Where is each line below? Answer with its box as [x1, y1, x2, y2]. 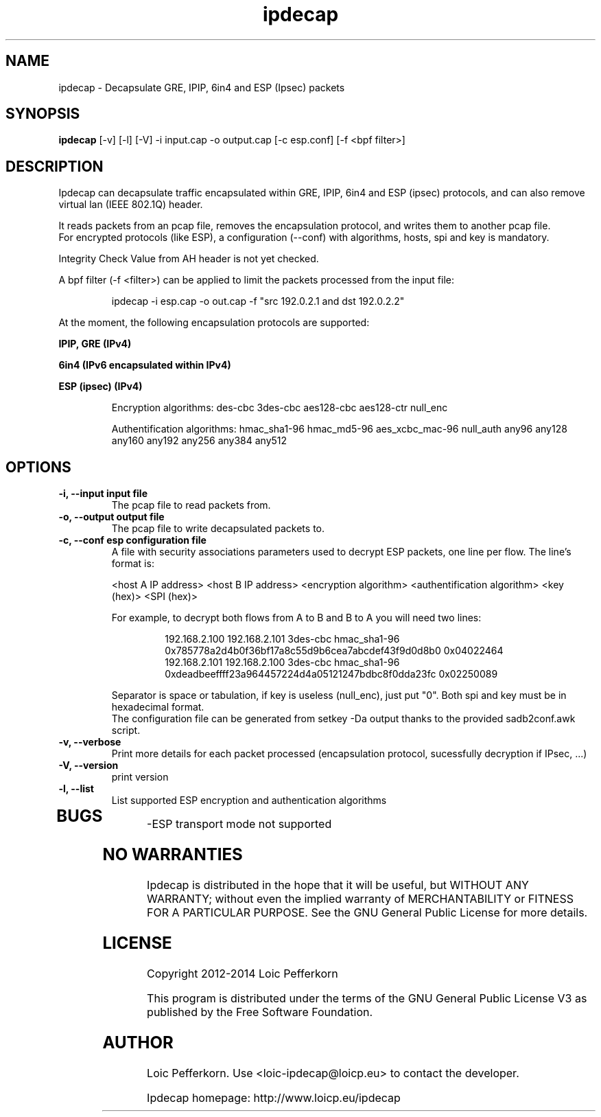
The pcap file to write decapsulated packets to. [111, 522, 325, 535]
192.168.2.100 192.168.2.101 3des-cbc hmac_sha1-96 [165, 633, 400, 645]
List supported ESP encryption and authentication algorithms [111, 794, 387, 807]
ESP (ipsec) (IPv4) [58, 380, 143, 393]
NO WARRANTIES [102, 844, 243, 865]
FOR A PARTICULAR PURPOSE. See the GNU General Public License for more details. [147, 905, 588, 919]
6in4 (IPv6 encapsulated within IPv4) [58, 359, 231, 371]
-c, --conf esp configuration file [58, 534, 207, 546]
